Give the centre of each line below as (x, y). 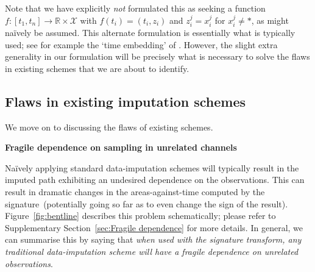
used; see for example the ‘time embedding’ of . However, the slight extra (141, 44)
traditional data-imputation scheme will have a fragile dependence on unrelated (152, 251)
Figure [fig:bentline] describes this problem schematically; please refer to (140, 216)
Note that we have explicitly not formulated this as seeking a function (135, 8)
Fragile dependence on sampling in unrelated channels (121, 147)
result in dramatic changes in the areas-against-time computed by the (135, 191)
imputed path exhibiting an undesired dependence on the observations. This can (155, 180)
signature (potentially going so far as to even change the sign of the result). (147, 203)
